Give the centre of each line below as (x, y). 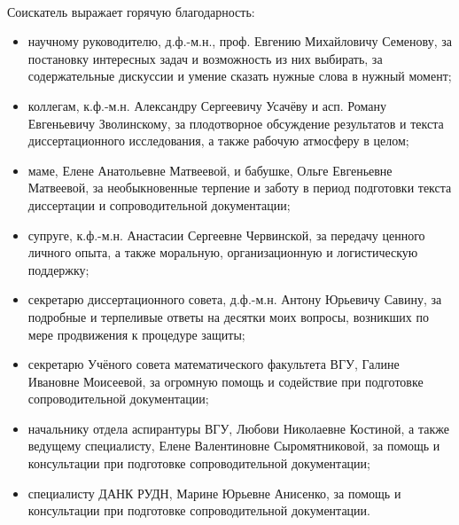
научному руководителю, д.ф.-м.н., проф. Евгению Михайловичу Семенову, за (240, 41)
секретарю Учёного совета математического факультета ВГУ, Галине (214, 364)
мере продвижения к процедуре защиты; (136, 334)
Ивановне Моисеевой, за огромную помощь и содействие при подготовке (226, 381)
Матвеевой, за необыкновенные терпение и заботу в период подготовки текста (240, 188)
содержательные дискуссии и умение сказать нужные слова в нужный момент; (240, 76)
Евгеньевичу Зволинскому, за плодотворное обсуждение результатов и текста (236, 123)
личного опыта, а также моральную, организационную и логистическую (223, 252)
